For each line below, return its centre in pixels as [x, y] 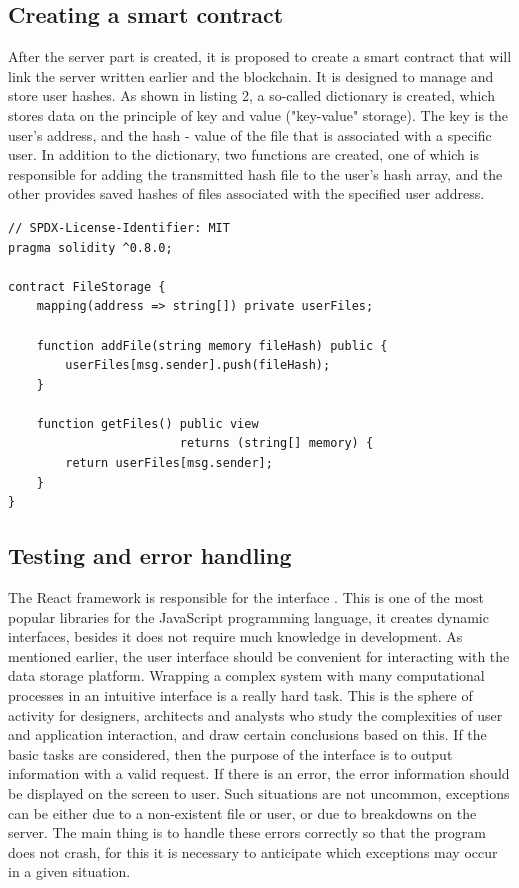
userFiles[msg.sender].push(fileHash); [198, 365]
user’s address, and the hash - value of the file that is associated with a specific [250, 134]
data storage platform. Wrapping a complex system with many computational [246, 675]
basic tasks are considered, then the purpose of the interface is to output [230, 753]
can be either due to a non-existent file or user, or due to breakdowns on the [242, 812]
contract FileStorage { [87, 286]
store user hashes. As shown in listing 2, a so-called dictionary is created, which [251, 95]
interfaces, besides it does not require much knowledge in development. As [235, 636]
